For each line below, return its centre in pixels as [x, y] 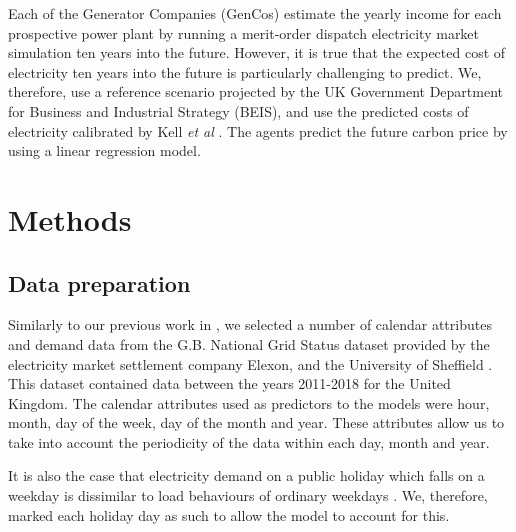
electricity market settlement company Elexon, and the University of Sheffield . [250, 363]
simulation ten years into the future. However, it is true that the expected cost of [257, 52]
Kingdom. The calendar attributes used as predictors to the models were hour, [249, 402]
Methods [70, 218]
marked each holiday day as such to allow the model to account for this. [229, 514]
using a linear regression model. [104, 150]
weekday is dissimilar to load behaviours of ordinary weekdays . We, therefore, [248, 495]
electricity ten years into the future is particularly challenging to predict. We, [245, 71]
